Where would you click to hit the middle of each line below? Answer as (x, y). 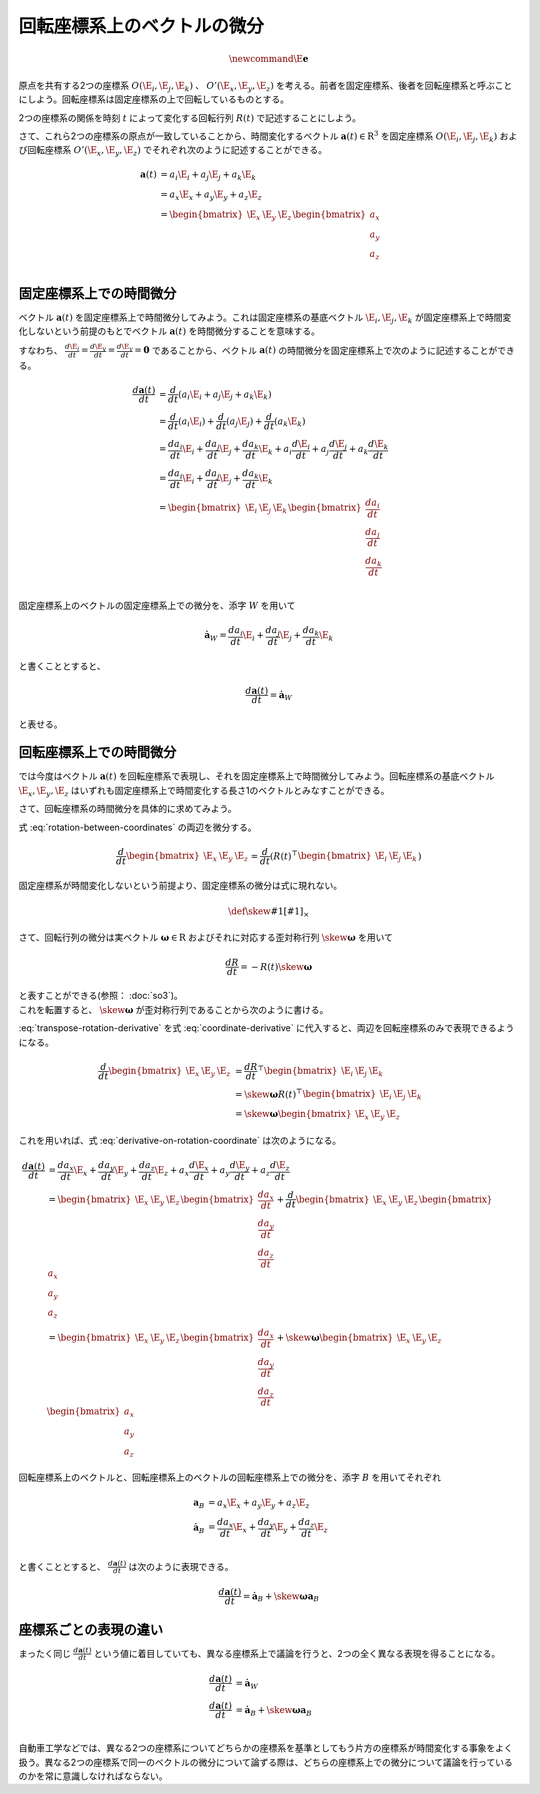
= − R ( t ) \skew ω (276, 966)
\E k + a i (275, 450)
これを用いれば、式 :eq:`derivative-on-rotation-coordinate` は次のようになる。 (180, 1140)
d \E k (378, 445)
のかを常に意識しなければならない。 (93, 1776)
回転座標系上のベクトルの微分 (141, 26)
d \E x (199, 1166)
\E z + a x (172, 1172)
